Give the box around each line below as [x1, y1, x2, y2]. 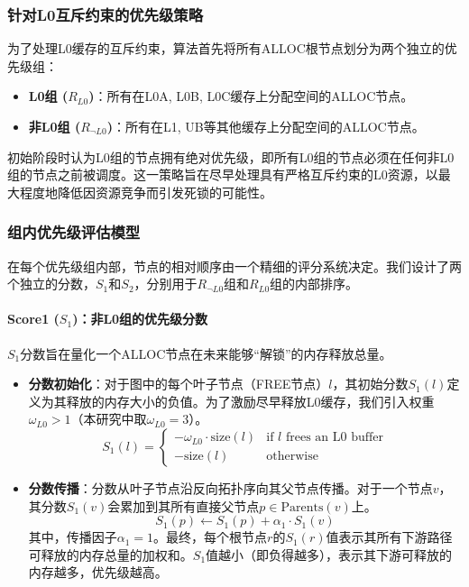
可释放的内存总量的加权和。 [28, 545, 193, 564]
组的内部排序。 [270, 274, 359, 293]
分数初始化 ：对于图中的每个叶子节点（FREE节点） [28, 374, 329, 393]
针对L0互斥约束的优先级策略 [7, 3, 204, 25]
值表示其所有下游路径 [326, 527, 453, 546]
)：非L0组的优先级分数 [72, 309, 208, 328]
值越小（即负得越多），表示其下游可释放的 [206, 545, 453, 564]
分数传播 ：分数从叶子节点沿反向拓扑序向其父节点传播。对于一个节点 [28, 478, 433, 497]
